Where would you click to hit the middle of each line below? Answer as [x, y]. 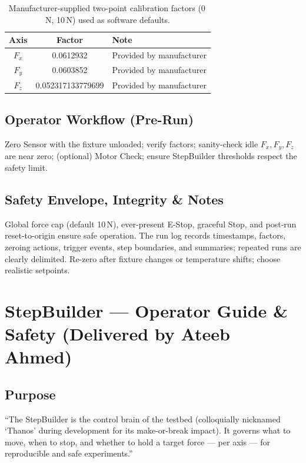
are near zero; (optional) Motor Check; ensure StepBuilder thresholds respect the [151, 156]
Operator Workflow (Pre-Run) [99, 119]
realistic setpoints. [37, 270]
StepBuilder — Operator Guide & [147, 310]
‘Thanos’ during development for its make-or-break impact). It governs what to [148, 430]
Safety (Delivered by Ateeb [117, 334]
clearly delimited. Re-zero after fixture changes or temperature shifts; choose [143, 258]
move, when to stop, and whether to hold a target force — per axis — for [138, 441]
